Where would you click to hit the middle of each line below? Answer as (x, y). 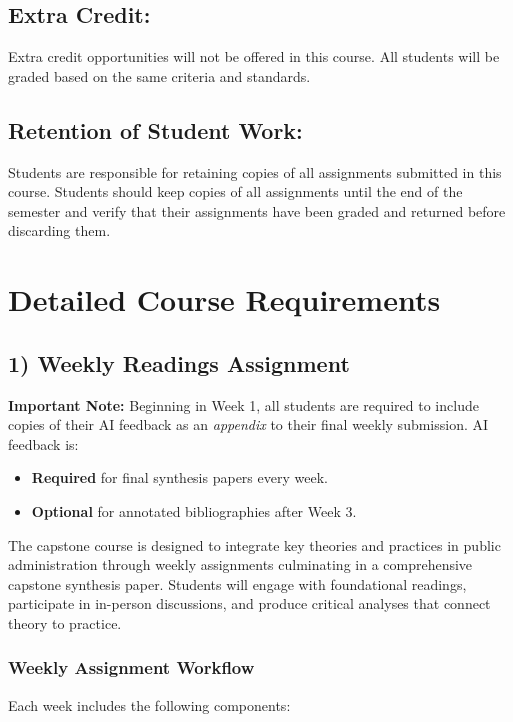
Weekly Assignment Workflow (131, 667)
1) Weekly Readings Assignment (179, 362)
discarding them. (59, 230)
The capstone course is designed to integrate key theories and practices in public (254, 544)
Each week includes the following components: (149, 704)
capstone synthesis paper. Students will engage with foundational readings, (237, 583)
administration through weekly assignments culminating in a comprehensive (240, 564)
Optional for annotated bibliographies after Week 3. (194, 510)
